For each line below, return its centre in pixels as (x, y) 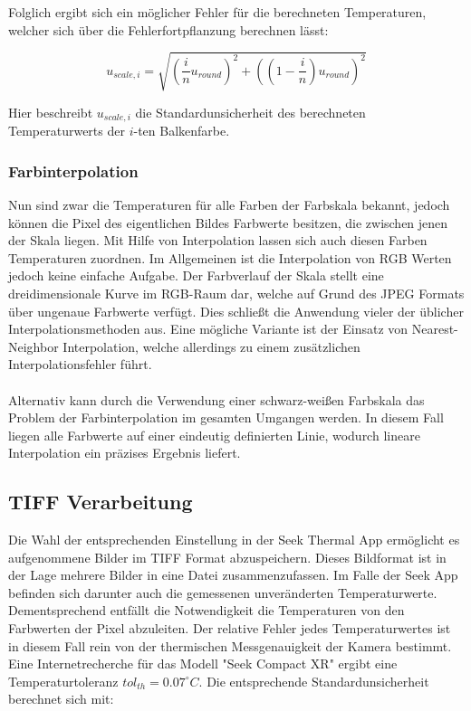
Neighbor (34, 346)
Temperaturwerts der (67, 131)
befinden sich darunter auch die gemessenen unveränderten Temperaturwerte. (223, 592)
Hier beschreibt (51, 112)
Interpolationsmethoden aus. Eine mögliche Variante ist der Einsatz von (208, 329)
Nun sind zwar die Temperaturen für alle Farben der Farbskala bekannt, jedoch (229, 204)
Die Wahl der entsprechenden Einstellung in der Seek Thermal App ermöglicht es (234, 540)
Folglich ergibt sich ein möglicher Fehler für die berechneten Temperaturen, (217, 12)
